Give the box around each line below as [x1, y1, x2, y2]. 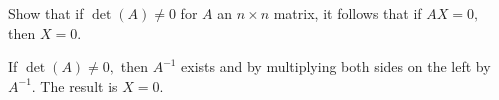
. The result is [31, 75, 118, 96]
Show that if [8, 3, 84, 23]
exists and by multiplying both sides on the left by [181, 56, 491, 77]
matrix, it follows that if [273, 3, 422, 23]
